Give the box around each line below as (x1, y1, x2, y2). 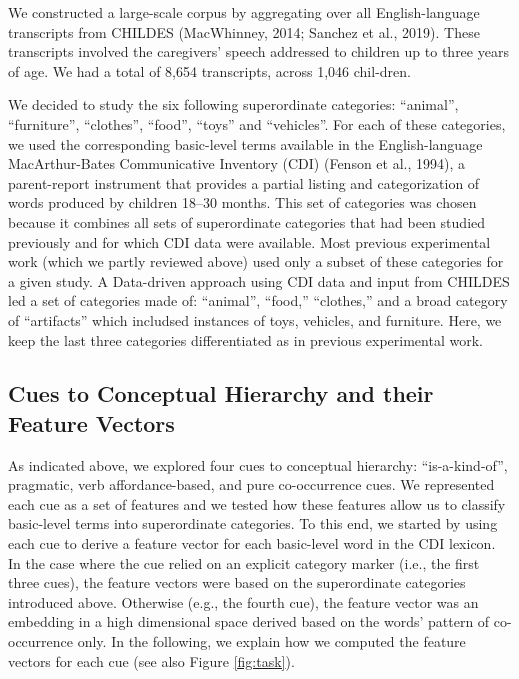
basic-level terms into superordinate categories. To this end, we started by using (8, 513, 498, 534)
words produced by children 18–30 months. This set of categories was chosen (8, 192, 477, 213)
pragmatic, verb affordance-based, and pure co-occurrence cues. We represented (8, 474, 495, 495)
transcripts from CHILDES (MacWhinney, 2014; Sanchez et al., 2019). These (8, 21, 480, 42)
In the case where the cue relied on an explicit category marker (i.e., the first (8, 552, 480, 573)
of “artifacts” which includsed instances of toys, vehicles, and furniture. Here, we (8, 309, 502, 330)
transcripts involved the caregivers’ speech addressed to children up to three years (8, 41, 509, 62)
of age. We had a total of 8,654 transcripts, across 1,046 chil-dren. (8, 60, 411, 81)
